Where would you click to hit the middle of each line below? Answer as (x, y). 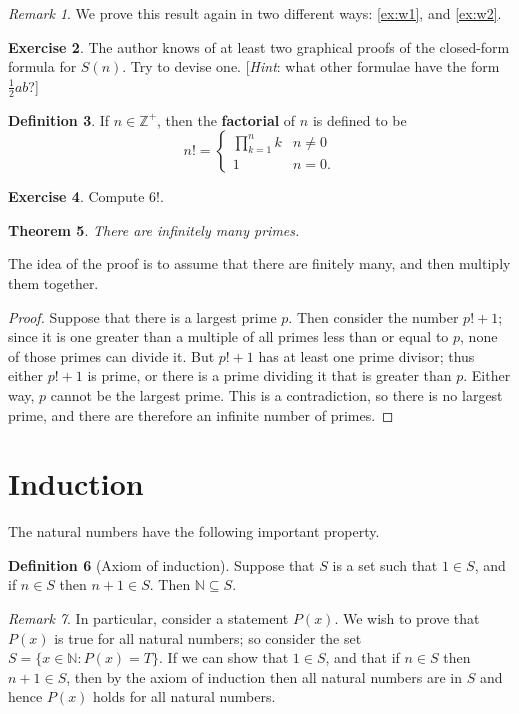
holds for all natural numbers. (184, 696)
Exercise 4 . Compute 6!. (86, 196)
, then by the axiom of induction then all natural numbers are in (264, 676)
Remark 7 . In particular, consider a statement (148, 618)
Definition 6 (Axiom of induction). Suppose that (161, 564)
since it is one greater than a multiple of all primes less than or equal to (228, 336)
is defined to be (359, 119)
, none (479, 336)
